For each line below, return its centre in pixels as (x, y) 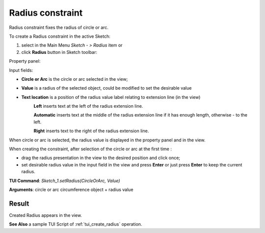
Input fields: (21, 70)
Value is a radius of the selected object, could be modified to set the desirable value (106, 88)
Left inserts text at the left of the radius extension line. (88, 106)
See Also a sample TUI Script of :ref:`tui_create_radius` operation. (76, 224)
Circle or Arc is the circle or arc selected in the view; (75, 79)
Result (19, 203)
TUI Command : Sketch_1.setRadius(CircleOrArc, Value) (65, 181)
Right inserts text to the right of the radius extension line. (91, 131)
